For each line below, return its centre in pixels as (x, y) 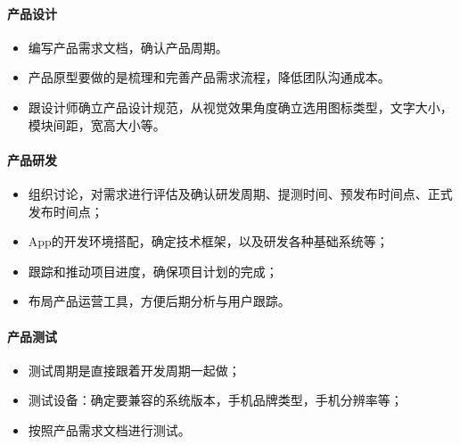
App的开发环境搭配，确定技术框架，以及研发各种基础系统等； (208, 241)
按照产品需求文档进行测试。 (109, 429)
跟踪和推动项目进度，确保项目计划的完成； (153, 271)
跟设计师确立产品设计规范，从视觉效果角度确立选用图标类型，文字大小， (240, 107)
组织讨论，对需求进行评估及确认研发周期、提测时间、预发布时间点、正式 (240, 193)
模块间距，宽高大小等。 (97, 124)
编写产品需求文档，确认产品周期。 (128, 47)
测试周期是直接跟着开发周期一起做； (134, 370)
